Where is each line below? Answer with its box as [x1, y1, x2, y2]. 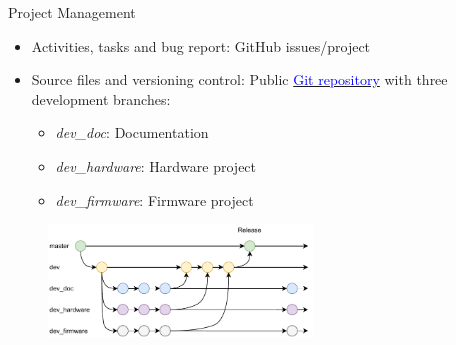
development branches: [31, 88, 171, 109]
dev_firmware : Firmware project [55, 189, 254, 210]
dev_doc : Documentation [55, 122, 209, 143]
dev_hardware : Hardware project [55, 155, 257, 176]
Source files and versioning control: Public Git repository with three [31, 69, 448, 90]
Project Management [8, 2, 136, 22]
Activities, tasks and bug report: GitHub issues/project [31, 35, 371, 56]
